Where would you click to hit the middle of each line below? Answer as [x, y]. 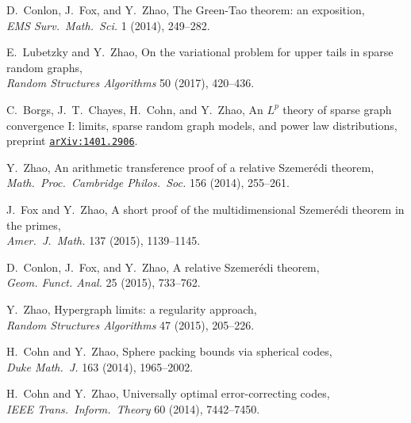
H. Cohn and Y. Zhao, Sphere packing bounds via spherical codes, [169, 351]
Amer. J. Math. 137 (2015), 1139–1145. [104, 240]
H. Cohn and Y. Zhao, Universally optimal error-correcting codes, [168, 393]
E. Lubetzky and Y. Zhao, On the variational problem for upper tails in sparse [200, 52]
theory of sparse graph [337, 109]
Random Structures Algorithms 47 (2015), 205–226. [131, 324]
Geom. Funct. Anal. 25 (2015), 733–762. [104, 282]
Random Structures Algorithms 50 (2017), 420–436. [131, 83]
